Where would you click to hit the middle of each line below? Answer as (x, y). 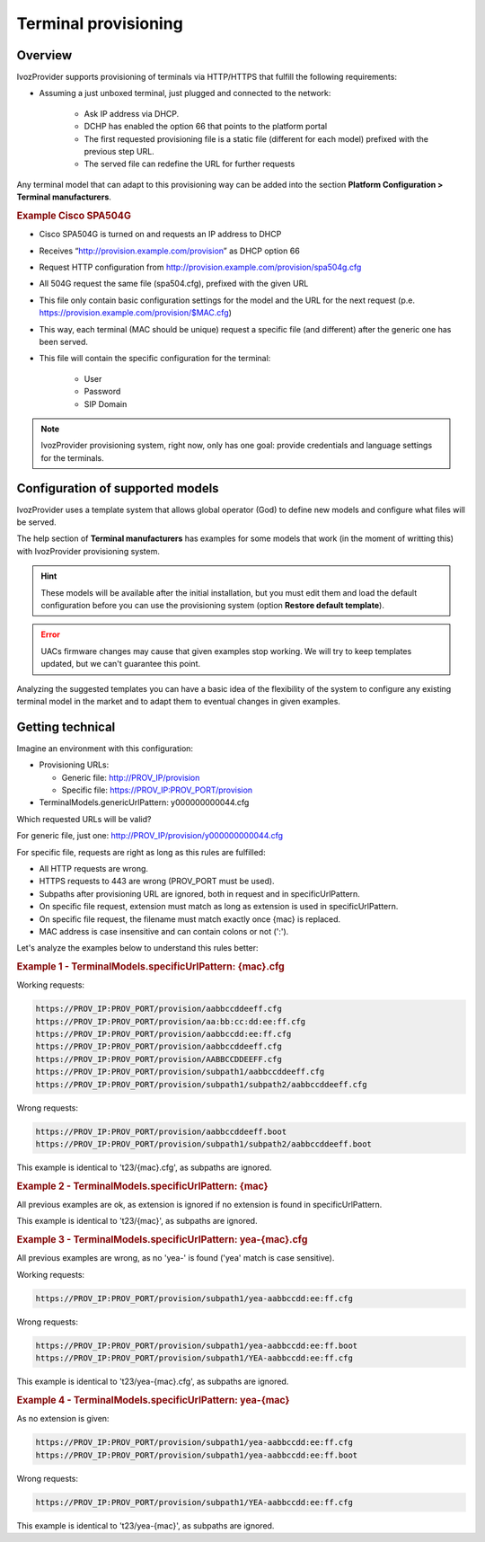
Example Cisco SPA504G (74, 216)
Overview (44, 55)
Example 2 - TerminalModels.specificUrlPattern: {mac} (142, 1186)
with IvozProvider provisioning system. (88, 551)
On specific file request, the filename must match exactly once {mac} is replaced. (190, 919)
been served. (64, 341)
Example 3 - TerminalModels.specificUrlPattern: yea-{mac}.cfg (162, 1240)
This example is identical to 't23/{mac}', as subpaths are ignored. (137, 1221)
